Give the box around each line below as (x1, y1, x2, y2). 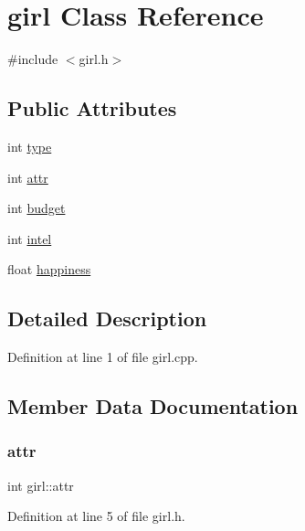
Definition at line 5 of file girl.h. (7, 506, 185, 526)
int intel (7, 228, 52, 248)
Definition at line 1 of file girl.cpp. (7, 347, 198, 366)
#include (7, 49, 58, 69)
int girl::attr (7, 475, 74, 494)
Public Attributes (7, 94, 177, 122)
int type (7, 136, 52, 155)
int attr (7, 167, 48, 186)
